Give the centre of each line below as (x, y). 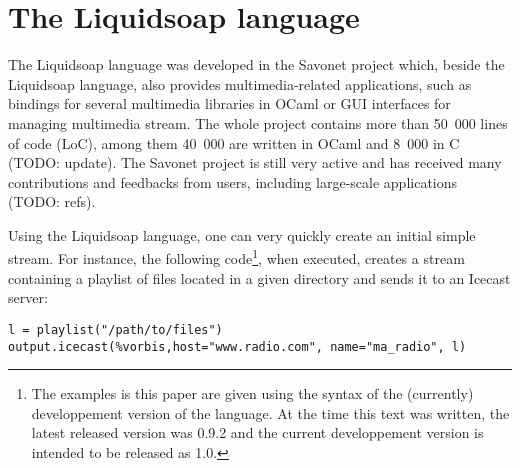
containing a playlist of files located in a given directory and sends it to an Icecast (259, 277)
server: (28, 297)
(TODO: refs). (52, 201)
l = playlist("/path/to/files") (115, 329)
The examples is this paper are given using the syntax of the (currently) (252, 393)
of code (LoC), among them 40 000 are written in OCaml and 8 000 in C (234, 142)
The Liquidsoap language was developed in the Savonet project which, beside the (256, 64)
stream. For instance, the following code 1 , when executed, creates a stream (236, 257)
